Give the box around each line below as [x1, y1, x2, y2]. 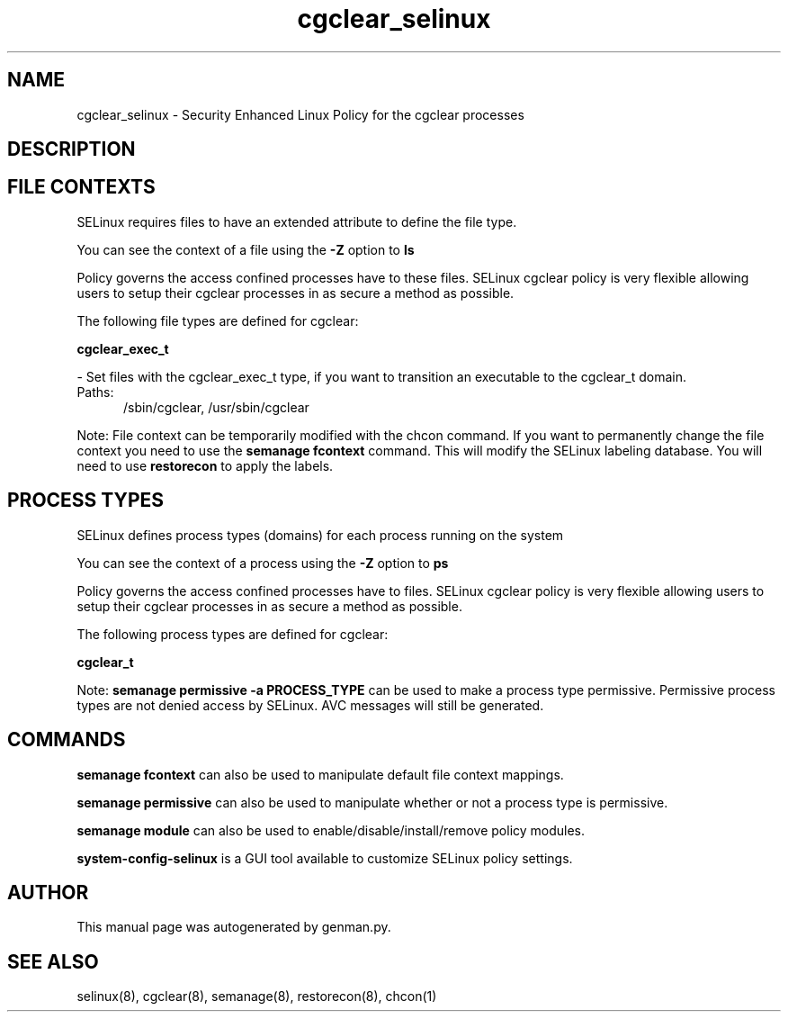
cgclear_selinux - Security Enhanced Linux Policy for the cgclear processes [76, 106, 524, 122]
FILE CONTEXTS [7, 176, 156, 199]
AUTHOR [7, 880, 89, 904]
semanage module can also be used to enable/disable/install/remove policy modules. [76, 822, 586, 838]
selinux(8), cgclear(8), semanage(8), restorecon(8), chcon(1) [76, 988, 437, 1005]
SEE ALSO [7, 950, 99, 973]
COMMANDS [7, 728, 126, 752]
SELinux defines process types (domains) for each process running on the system [76, 527, 564, 543]
